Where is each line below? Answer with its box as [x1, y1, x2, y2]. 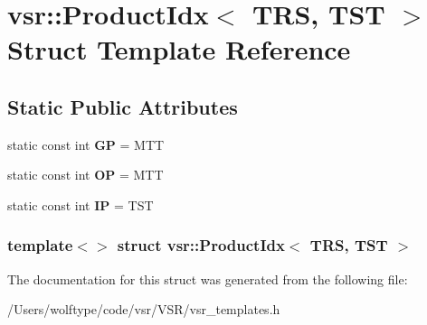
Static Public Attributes [7, 92, 238, 120]
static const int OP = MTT [7, 165, 164, 184]
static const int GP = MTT [7, 135, 165, 153]
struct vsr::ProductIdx [117, 234, 285, 256]
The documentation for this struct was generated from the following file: [7, 269, 408, 288]
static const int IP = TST [7, 195, 154, 214]
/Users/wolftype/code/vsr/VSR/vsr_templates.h [7, 300, 280, 319]
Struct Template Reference [7, 31, 351, 68]
